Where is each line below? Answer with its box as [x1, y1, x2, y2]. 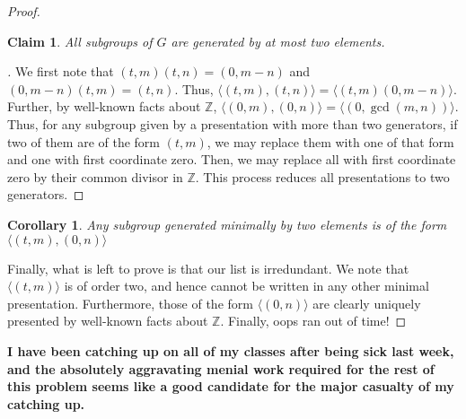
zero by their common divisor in [7, 167, 183, 186]
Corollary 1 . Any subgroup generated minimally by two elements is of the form [7, 214, 447, 233]
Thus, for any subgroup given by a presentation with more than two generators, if [7, 114, 458, 133]
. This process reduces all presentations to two [195, 167, 450, 186]
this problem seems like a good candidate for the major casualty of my [7, 377, 454, 396]
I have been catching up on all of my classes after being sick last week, [7, 341, 454, 360]
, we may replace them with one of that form [207, 132, 454, 151]
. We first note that [7, 62, 114, 81]
